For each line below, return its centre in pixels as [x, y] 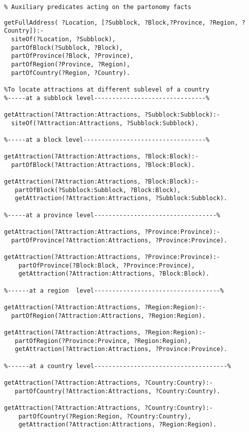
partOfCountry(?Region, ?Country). [71, 73]
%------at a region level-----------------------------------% [114, 290]
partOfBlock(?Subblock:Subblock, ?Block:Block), [98, 190]
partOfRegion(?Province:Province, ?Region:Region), [103, 341]
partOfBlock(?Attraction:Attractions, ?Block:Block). [103, 165]
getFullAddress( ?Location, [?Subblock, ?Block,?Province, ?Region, [121, 22]
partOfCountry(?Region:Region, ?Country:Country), [105, 416]
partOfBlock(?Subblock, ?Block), [67, 48]
